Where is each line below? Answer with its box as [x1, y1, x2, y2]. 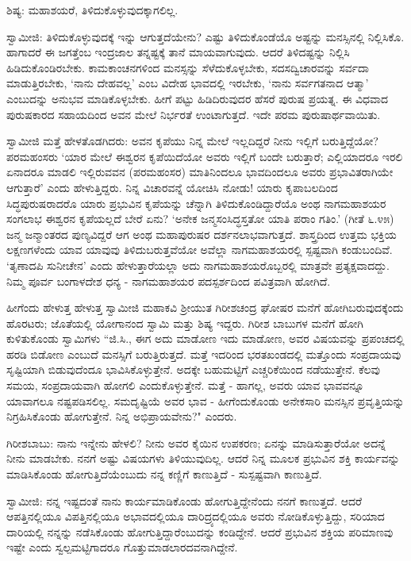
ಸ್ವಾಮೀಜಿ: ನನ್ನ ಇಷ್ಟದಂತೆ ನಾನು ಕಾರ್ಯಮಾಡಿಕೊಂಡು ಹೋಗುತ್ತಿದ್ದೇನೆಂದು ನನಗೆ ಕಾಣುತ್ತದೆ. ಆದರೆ [6, 492, 363, 509]
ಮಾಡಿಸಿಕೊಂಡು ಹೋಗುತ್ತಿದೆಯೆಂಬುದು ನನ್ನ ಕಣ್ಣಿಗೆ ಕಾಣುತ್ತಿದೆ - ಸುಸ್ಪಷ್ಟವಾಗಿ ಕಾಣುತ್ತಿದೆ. [6, 466, 322, 482]
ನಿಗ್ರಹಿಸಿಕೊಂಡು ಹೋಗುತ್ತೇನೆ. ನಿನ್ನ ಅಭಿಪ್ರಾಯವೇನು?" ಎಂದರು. [6, 408, 237, 425]
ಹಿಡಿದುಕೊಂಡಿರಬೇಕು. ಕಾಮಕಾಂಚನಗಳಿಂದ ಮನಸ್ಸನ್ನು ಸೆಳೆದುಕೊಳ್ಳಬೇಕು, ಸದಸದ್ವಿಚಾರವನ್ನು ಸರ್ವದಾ [6, 59, 369, 75]
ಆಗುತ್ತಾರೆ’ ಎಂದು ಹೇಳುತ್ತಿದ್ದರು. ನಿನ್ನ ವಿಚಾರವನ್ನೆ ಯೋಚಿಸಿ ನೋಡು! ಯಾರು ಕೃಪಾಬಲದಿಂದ [6, 179, 338, 195]
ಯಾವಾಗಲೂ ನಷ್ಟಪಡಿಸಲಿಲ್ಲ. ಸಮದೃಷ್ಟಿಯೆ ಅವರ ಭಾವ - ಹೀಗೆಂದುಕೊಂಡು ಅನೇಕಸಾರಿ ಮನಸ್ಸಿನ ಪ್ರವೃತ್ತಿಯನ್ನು [6, 392, 405, 409]
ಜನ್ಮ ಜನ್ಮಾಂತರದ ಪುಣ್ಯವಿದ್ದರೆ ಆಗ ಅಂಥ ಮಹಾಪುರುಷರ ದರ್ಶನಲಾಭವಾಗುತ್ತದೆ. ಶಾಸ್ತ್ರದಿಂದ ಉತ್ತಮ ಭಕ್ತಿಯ [6, 225, 397, 242]
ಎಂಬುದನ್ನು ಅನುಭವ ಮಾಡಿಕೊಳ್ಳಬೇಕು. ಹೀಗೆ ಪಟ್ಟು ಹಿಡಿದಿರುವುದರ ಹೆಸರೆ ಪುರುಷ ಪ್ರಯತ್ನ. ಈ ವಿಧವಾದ [6, 90, 389, 106]
